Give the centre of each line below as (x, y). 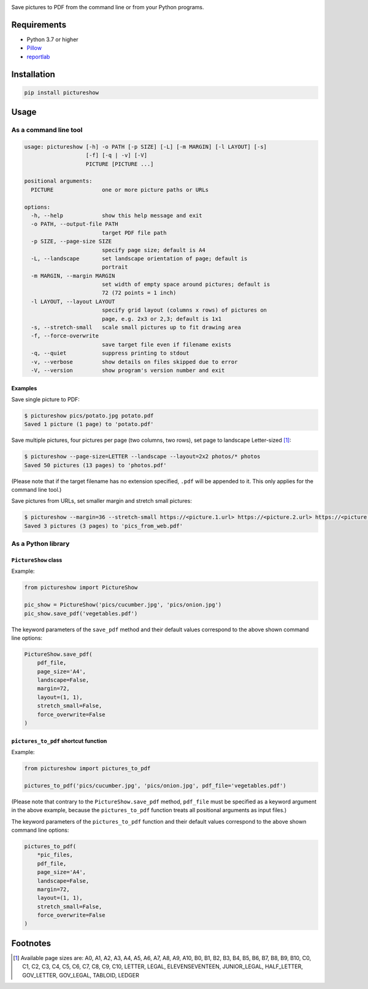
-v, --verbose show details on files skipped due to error (134, 362)
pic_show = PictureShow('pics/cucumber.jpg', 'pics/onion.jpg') (123, 605)
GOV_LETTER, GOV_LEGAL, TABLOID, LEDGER (81, 975)
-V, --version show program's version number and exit (128, 370)
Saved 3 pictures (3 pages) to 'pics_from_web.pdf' (104, 526)
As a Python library (40, 544)
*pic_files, (55, 855)
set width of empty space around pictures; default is (186, 285)
